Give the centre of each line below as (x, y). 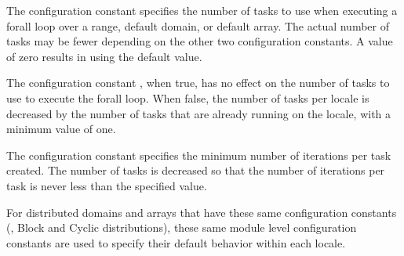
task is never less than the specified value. (107, 185)
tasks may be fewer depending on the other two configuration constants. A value (200, 41)
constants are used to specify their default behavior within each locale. (176, 242)
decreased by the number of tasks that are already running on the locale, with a (199, 113)
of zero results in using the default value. (104, 56)
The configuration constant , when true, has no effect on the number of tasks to (198, 83)
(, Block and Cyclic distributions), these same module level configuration (182, 227)
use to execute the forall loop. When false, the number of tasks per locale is (188, 97)
